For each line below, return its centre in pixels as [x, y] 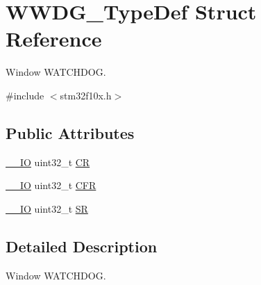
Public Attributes [70, 132]
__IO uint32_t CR [48, 162]
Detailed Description [82, 246]
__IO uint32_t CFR [51, 185]
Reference [54, 39]
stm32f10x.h [86, 95]
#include [25, 95]
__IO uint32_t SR [47, 208]
